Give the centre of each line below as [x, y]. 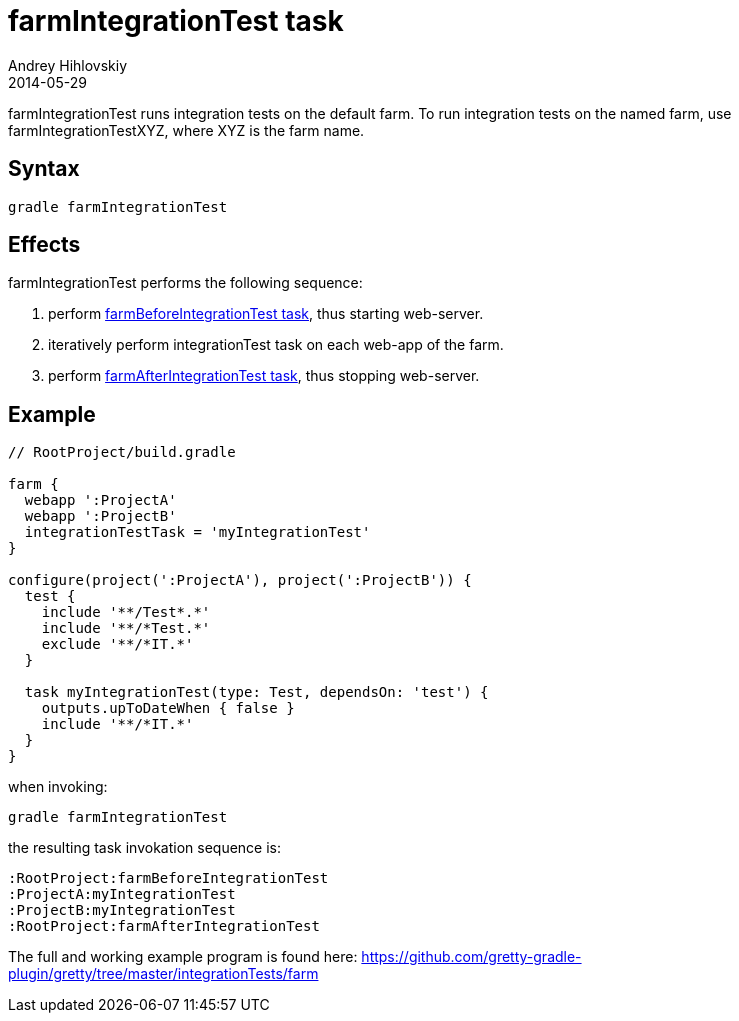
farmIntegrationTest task [176, 21]
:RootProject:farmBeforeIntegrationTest [168, 878]
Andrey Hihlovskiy [68, 65]
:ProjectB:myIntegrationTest [122, 910]
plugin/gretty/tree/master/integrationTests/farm [163, 974]
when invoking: [58, 787]
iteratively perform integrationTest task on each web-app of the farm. [276, 345]
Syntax [44, 169]
